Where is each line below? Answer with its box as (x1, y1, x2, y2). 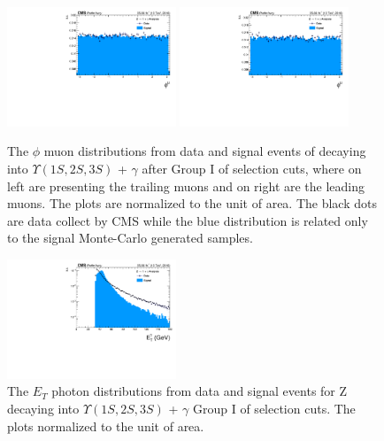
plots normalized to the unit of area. (7, 416, 204, 435)
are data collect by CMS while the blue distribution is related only (7, 211, 368, 229)
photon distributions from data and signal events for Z (51, 382, 348, 400)
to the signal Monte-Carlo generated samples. (7, 228, 253, 247)
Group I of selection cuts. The (192, 399, 356, 418)
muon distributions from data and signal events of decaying (43, 142, 366, 160)
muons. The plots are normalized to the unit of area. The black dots (7, 194, 377, 213)
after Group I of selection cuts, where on (142, 159, 362, 178)
